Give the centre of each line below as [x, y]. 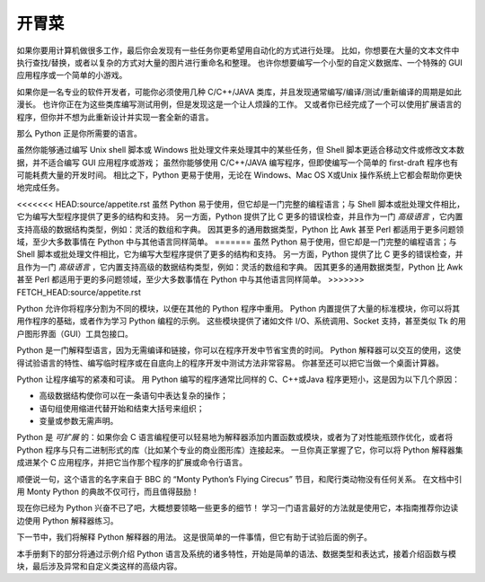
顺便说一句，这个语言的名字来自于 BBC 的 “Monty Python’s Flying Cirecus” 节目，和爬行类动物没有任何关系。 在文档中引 [239, 479]
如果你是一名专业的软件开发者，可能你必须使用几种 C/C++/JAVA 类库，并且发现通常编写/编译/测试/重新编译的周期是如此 [239, 92]
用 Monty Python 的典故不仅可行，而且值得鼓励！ [108, 492]
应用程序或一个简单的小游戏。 [72, 75]
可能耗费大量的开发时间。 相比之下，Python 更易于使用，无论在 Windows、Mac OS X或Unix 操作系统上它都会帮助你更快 [239, 175]
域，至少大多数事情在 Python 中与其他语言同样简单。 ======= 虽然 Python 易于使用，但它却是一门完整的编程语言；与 [237, 242]
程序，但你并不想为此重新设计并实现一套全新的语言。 [115, 117]
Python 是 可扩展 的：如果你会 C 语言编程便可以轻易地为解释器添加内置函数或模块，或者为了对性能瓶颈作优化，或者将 [235, 437]
